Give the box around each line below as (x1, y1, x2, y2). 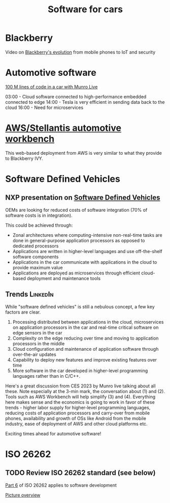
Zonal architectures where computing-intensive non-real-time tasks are (12, 232, 162, 238)
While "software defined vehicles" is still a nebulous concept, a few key (5, 303, 155, 310)
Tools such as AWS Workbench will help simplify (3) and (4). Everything (5, 394, 156, 400)
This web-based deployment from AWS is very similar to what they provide (5, 150, 162, 156)
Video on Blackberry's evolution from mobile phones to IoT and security (5, 49, 156, 55)
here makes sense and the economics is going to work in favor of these (5, 399, 155, 405)
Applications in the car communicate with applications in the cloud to (12, 259, 157, 265)
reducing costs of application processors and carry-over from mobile (5, 410, 150, 416)
